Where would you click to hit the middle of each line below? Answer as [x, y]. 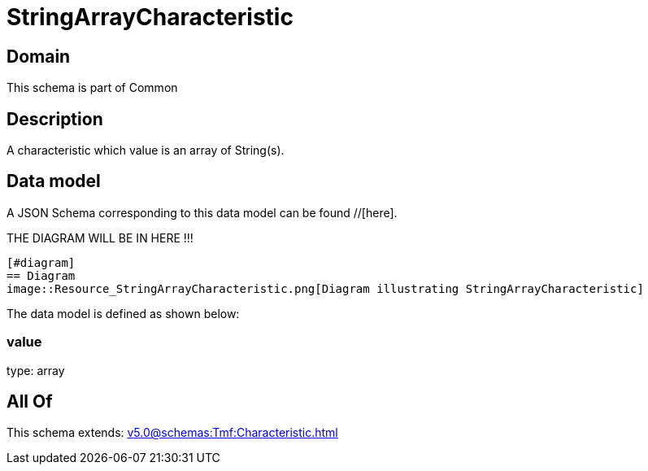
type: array [36, 370]
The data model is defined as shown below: [123, 313]
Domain [39, 56]
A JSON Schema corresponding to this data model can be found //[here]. [202, 212]
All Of [30, 402]
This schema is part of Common [92, 88]
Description [55, 119]
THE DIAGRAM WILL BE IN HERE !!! [100, 238]
